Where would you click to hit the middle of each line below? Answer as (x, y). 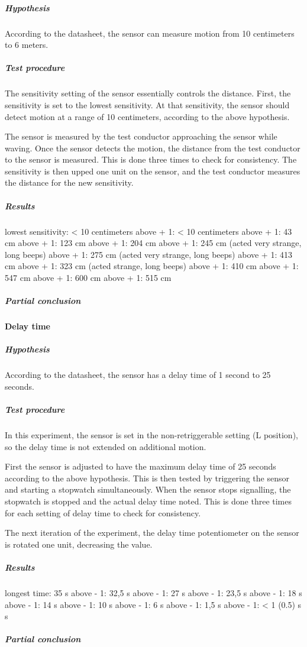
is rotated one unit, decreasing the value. (79, 544)
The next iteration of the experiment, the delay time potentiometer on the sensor (152, 533)
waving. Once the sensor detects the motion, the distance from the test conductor (153, 148)
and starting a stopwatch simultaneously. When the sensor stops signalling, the (148, 489)
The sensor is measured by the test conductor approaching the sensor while (141, 136)
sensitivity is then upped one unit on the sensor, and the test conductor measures (153, 171)
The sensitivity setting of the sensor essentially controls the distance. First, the (148, 93)
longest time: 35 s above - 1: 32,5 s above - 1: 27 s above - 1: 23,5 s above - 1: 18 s (153, 592)
